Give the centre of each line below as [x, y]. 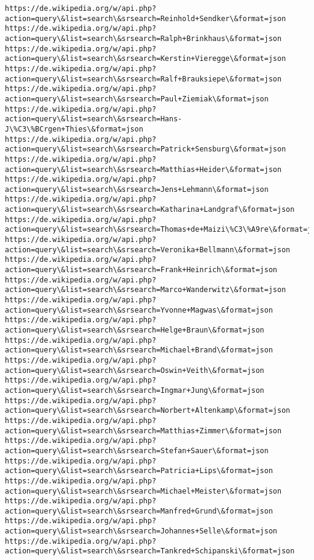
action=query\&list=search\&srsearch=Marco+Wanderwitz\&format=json [146, 290]
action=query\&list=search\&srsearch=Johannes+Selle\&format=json [141, 531]
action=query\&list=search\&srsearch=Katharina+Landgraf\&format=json [150, 210]
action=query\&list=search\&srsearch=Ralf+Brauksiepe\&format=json [143, 79]
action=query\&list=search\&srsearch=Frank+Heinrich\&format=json [141, 270]
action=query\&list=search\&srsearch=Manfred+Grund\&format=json [139, 511]
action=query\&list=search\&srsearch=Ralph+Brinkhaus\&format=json [143, 38]
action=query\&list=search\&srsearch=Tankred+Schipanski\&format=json [150, 551]
